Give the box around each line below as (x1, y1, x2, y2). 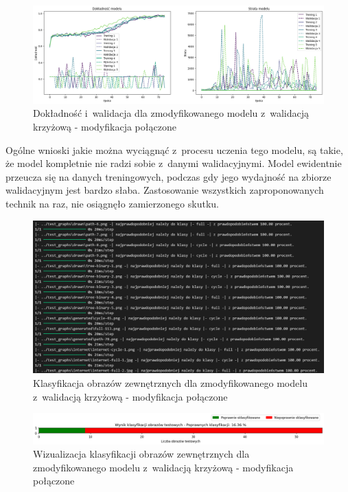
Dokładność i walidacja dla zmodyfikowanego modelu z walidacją (33, 106, 310, 120)
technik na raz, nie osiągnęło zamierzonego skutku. (5, 197, 219, 210)
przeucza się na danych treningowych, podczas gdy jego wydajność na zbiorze (5, 169, 332, 183)
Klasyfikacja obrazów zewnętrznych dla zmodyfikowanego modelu (33, 375, 308, 390)
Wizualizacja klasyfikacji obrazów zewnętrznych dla (33, 447, 250, 461)
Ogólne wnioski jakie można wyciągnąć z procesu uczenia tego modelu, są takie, (5, 142, 343, 157)
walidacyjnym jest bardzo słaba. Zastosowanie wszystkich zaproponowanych (5, 183, 324, 197)
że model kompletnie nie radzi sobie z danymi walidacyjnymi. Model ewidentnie (5, 156, 342, 170)
